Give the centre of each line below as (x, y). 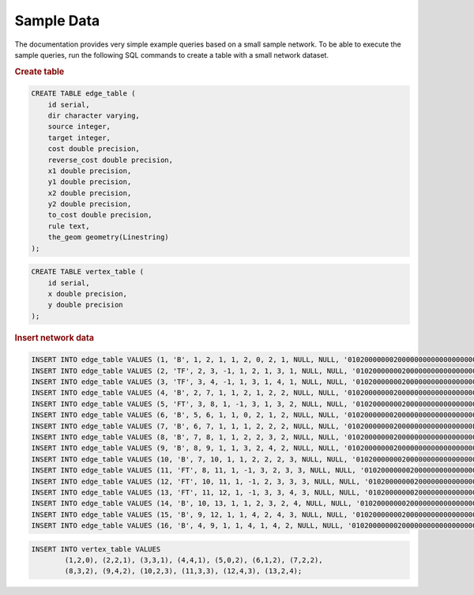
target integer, (79, 137)
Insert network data (55, 337)
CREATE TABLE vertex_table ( (88, 272)
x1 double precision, (90, 171)
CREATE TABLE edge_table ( (83, 94)
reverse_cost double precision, (111, 160)
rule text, (69, 226)
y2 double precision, (90, 204)
